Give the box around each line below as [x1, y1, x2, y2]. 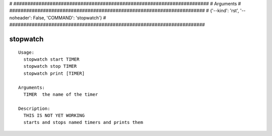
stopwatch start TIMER [23, 56, 80, 62]
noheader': [9, 15, 32, 21]
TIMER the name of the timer [23, 91, 98, 97]
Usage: [18, 49, 35, 55]
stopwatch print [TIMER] [23, 70, 85, 76]
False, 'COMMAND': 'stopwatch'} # [33, 15, 106, 21]
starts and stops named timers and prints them [23, 119, 144, 125]
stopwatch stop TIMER [23, 63, 77, 69]
